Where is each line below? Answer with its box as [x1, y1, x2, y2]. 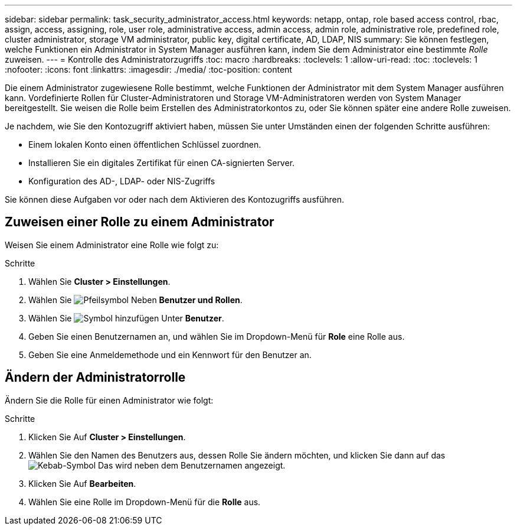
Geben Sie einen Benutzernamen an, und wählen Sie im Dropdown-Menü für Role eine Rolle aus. [28, 331, 405, 342]
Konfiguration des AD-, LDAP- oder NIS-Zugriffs [28, 176, 215, 186]
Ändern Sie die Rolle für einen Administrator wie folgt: [5, 395, 214, 405]
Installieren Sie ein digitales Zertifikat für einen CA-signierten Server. [28, 158, 295, 168]
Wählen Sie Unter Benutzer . [28, 313, 224, 323]
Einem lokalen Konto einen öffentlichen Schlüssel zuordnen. [28, 139, 261, 149]
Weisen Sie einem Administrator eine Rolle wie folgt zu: [5, 239, 219, 250]
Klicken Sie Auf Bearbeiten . [28, 478, 136, 489]
